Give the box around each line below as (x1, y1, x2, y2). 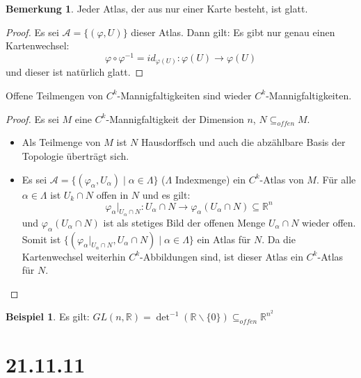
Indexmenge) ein (175, 172, 246, 186)
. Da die (262, 231, 296, 246)
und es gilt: (142, 187, 191, 202)
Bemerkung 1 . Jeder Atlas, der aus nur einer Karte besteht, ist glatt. (6, 1, 308, 15)
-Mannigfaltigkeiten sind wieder (117, 88, 252, 102)
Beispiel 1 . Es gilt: (6, 309, 90, 324)
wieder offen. (302, 215, 356, 229)
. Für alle (316, 172, 356, 186)
